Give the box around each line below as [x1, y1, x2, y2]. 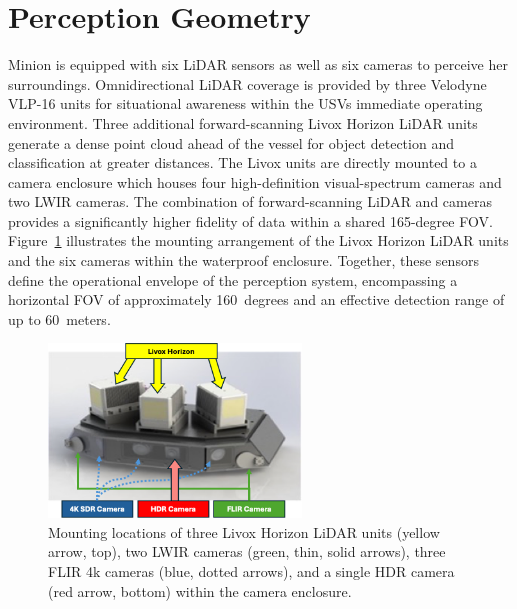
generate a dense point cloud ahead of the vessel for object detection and [8, 132, 454, 153]
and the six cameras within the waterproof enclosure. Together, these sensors [8, 250, 479, 271]
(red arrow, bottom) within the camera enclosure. [48, 580, 352, 601]
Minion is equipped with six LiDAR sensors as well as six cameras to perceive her [8, 54, 508, 75]
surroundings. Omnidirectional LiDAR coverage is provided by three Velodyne [8, 73, 487, 94]
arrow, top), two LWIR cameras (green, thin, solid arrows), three [48, 541, 446, 562]
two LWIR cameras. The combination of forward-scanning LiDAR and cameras [8, 191, 492, 212]
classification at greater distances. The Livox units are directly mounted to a [8, 152, 477, 173]
